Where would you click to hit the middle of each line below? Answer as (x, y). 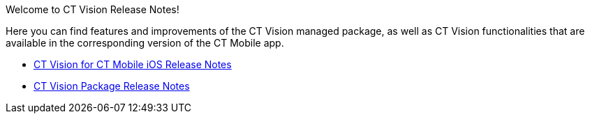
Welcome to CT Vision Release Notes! (93, 9)
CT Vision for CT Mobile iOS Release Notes (133, 64)
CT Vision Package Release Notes (112, 86)
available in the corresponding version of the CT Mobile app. (145, 43)
